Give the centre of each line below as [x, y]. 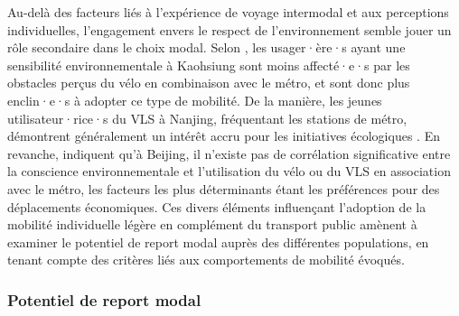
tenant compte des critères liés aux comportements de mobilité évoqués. [206, 260]
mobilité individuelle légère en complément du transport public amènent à [212, 224]
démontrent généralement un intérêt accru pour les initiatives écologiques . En [224, 136]
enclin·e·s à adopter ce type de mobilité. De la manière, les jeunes [195, 100]
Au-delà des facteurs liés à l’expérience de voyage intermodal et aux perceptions [228, 12]
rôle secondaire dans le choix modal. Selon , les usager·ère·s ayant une [206, 47]
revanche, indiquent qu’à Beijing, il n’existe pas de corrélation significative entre [229, 153]
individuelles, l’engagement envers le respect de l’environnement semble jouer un [229, 29]
